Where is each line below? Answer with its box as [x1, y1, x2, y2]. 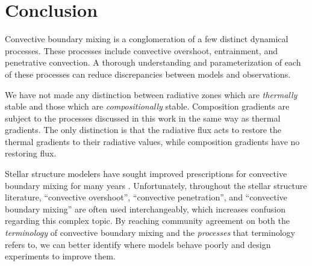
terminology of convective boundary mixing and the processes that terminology [5, 226, 295, 239]
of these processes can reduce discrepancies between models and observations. [5, 67, 291, 80]
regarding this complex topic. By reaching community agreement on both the [5, 214, 290, 227]
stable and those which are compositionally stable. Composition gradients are [5, 100, 290, 113]
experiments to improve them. [5, 250, 116, 262]
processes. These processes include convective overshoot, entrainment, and [5, 44, 278, 57]
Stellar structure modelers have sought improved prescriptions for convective [5, 167, 287, 180]
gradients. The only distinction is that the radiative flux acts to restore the [5, 123, 282, 136]
